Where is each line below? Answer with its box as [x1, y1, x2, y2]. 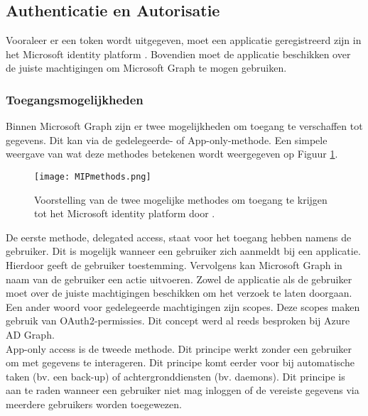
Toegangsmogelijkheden [6, 90, 144, 108]
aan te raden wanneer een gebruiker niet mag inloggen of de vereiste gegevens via [6, 383, 359, 398]
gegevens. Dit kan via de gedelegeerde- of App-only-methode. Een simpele [6, 132, 328, 147]
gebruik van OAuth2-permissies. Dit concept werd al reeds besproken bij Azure [6, 313, 350, 328]
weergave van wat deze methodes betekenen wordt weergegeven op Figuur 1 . [6, 146, 338, 161]
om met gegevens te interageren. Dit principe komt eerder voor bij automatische [6, 355, 355, 370]
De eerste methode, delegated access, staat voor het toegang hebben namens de [6, 229, 352, 244]
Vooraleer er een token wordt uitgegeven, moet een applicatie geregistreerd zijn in [6, 33, 362, 48]
